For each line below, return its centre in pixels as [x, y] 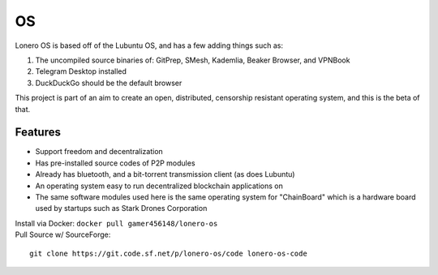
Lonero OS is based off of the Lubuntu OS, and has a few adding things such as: [149, 45]
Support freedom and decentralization [99, 152]
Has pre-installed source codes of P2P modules [115, 163]
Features [38, 133]
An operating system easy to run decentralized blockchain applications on [159, 186]
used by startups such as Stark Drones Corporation [121, 208]
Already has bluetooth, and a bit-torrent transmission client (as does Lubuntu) [165, 174]
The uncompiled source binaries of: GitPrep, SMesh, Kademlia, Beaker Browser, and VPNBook [193, 60]
